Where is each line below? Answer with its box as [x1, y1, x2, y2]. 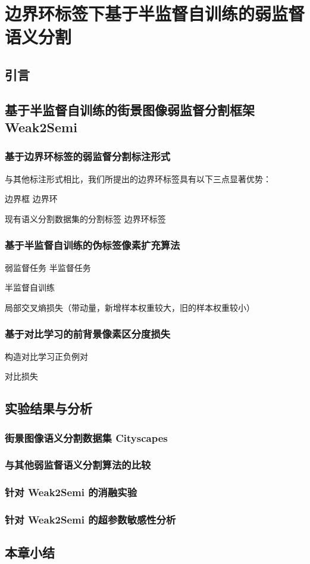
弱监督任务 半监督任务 [5, 261, 91, 273]
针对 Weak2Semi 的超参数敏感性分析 [5, 512, 176, 527]
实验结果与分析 [5, 399, 92, 417]
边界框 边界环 [5, 192, 58, 205]
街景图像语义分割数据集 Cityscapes [5, 430, 168, 445]
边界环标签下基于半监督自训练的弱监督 [5, 1, 305, 26]
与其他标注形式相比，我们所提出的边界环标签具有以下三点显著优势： [5, 172, 271, 185]
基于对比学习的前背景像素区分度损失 [5, 326, 171, 341]
